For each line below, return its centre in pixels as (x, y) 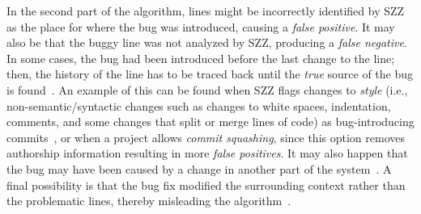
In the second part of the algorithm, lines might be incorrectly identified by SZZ (206, 10)
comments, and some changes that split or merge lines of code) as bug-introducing (210, 122)
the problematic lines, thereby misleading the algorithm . (149, 201)
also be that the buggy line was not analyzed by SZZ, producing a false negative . (207, 42)
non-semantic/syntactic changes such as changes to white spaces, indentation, (199, 105)
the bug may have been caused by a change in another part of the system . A (199, 168)
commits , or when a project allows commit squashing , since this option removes (206, 137)
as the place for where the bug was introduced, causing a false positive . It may (201, 26)
